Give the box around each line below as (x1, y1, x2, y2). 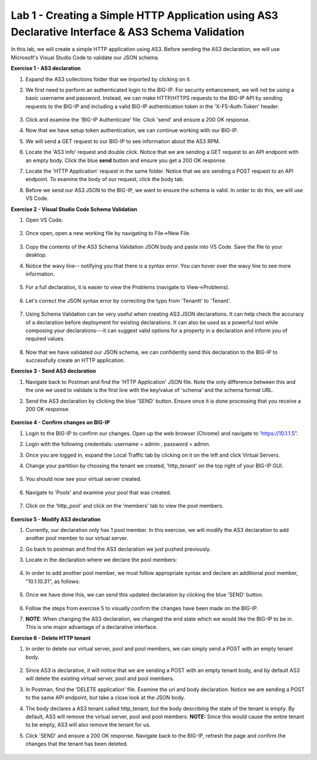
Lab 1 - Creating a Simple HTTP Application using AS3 (11, 9, 278, 22)
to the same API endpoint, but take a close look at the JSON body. (25, 694, 186, 701)
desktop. (25, 252, 47, 259)
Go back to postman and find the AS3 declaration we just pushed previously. (25, 545, 211, 553)
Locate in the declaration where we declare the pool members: (25, 556, 177, 564)
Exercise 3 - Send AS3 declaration (11, 367, 96, 374)
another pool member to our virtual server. (25, 535, 129, 542)
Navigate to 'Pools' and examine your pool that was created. (25, 488, 171, 496)
